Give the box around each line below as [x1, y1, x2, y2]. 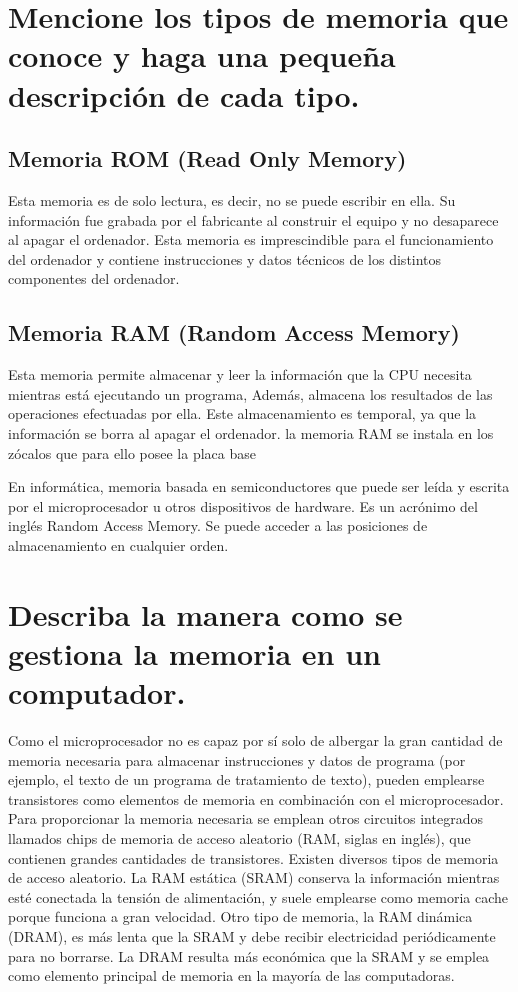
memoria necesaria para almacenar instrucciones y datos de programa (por [8, 749, 466, 770]
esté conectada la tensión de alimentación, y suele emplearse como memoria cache [8, 886, 508, 907]
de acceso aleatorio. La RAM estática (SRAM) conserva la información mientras [8, 867, 500, 888]
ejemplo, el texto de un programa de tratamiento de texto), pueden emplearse [8, 769, 485, 790]
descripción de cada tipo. [8, 74, 360, 115]
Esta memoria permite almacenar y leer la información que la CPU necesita [8, 364, 472, 385]
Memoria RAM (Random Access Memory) [8, 317, 460, 348]
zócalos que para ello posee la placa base [8, 442, 256, 463]
